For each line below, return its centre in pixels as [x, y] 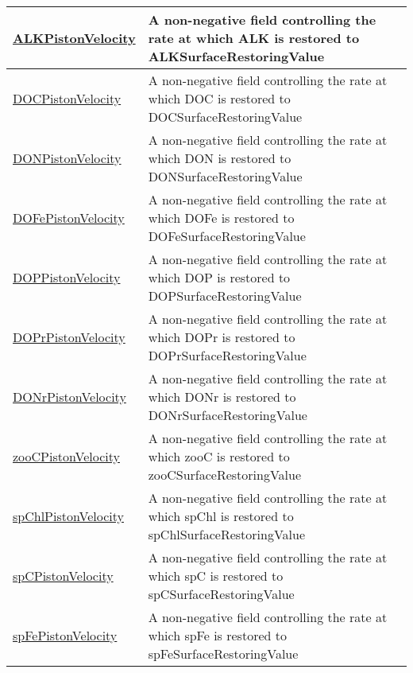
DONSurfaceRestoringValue [225, 176]
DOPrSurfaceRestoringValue [227, 355]
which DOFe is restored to [221, 218]
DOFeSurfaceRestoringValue [227, 236]
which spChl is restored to [221, 516]
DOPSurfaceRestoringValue [225, 296]
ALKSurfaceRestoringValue [236, 56]
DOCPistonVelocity [67, 98]
